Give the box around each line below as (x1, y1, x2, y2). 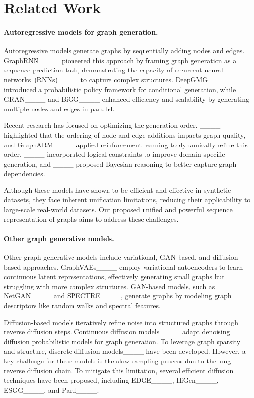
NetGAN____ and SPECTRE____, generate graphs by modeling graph (4, 290, 232, 301)
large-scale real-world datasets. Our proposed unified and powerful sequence (4, 204, 233, 215)
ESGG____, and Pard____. (4, 384, 99, 395)
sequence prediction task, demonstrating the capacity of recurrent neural (4, 65, 223, 75)
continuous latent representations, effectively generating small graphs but (4, 271, 225, 282)
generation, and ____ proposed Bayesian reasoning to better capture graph (4, 158, 237, 169)
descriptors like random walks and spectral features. (4, 300, 161, 311)
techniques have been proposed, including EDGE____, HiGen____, (4, 375, 218, 385)
